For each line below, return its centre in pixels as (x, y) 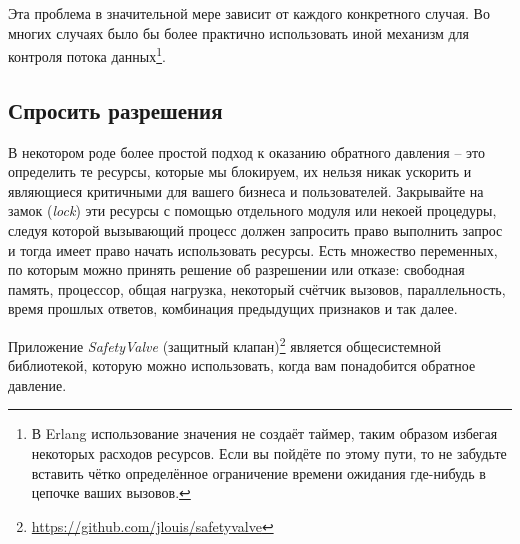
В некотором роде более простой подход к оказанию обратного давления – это (247, 151)
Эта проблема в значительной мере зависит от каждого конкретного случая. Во (249, 13)
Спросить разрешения (115, 109)
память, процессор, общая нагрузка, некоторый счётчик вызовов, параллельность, (257, 288)
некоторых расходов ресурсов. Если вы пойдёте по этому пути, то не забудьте (269, 453)
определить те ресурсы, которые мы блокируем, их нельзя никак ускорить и (240, 171)
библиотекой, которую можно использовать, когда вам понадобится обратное (242, 365)
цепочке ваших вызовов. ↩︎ (111, 492)
